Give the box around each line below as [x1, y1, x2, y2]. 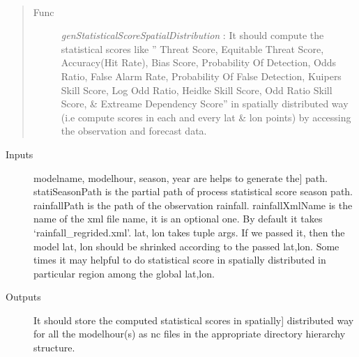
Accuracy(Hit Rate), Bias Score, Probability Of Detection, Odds [61, 55, 337, 70]
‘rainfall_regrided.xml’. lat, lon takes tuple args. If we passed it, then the [33, 225, 345, 239]
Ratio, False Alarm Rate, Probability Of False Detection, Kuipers [61, 68, 342, 83]
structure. [33, 340, 75, 355]
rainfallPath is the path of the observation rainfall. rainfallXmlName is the [33, 197, 353, 212]
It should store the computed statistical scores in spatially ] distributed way [33, 312, 354, 327]
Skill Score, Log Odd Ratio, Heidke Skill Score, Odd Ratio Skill [61, 82, 333, 97]
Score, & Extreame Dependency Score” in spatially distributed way [61, 96, 349, 111]
